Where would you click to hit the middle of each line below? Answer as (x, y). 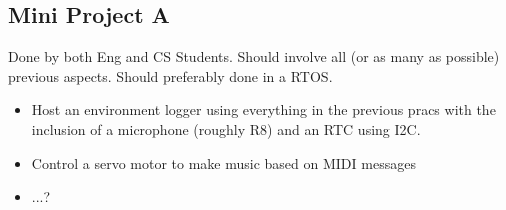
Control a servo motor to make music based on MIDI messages (223, 162)
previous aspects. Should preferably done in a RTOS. (170, 75)
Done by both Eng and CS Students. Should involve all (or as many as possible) (254, 56)
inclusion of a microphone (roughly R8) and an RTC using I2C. (226, 128)
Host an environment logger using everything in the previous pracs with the (263, 109)
